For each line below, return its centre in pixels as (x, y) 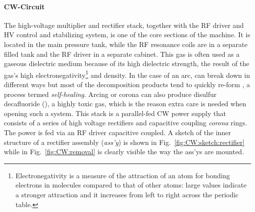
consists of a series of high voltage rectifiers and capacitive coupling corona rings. (126, 123)
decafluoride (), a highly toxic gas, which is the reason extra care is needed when (125, 104)
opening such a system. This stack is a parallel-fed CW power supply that (115, 113)
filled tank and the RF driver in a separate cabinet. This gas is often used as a (122, 54)
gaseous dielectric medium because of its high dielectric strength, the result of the (127, 63)
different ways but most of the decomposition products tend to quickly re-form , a (127, 84)
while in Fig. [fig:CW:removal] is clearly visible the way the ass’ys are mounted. (124, 152)
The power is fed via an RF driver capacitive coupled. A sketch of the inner (118, 132)
